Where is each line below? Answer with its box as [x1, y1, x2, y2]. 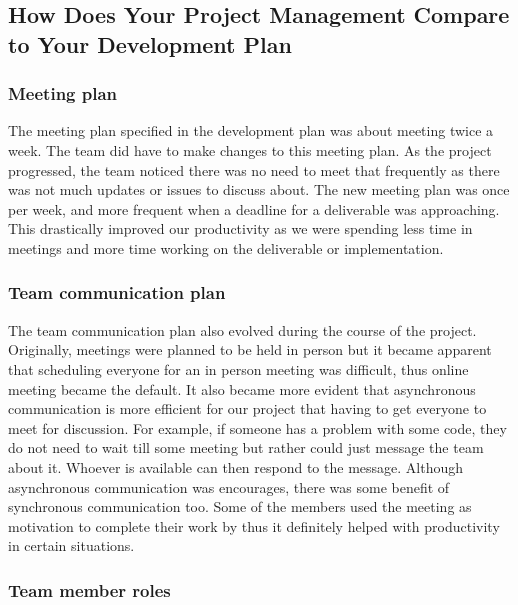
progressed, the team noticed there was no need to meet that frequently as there [8, 159, 500, 180]
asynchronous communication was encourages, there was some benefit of [8, 476, 450, 497]
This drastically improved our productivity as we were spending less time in [8, 218, 473, 239]
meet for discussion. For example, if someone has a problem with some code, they [8, 417, 507, 438]
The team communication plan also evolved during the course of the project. [8, 319, 477, 340]
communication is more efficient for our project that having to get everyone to [8, 398, 487, 419]
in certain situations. [8, 535, 135, 556]
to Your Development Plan [8, 28, 292, 59]
